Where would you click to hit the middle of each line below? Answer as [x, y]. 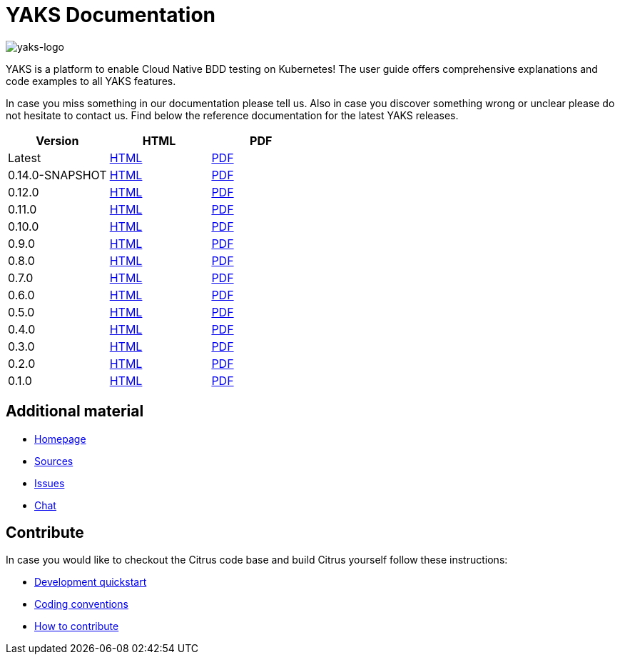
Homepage [60, 439]
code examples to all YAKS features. [91, 81]
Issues [50, 483]
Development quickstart [91, 582]
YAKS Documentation [111, 15]
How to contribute [77, 626]
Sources [54, 461]
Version [57, 140]
